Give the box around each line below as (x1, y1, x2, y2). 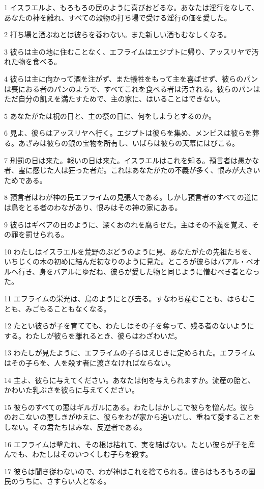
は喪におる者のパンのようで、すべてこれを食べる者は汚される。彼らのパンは (4, 83, 260, 94)
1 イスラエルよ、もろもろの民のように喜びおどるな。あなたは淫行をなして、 (4, 2, 259, 12)
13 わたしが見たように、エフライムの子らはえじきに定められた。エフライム (4, 347, 255, 358)
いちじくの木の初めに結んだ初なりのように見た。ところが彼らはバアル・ (4, 256, 246, 267)
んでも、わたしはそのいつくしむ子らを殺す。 (4, 449, 153, 459)
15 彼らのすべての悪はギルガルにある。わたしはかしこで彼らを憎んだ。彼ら (4, 401, 255, 412)
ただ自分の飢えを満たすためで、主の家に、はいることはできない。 (4, 93, 225, 104)
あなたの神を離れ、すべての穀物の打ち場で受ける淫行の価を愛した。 (4, 12, 231, 22)
